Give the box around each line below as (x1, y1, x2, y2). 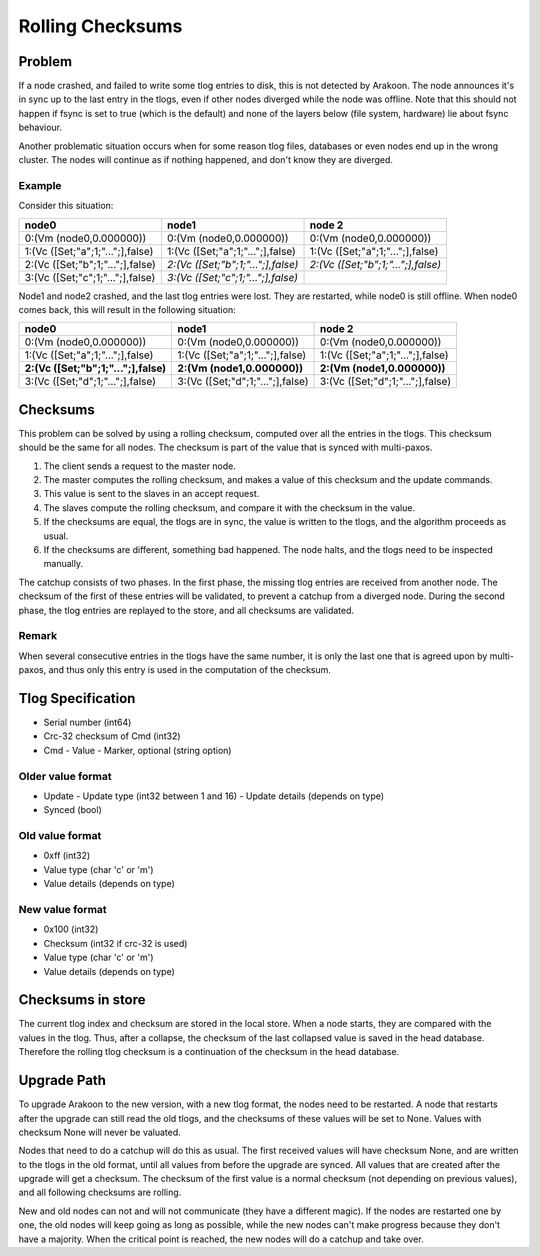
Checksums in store (18, 991, 146, 1009)
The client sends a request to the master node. (43, 460, 237, 472)
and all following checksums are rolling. (18, 1186, 182, 1199)
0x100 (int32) (43, 923, 99, 935)
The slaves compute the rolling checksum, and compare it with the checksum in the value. (43, 501, 415, 514)
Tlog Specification (18, 690, 136, 707)
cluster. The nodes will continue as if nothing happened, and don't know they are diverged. (18, 154, 394, 166)
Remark (18, 629, 58, 643)
